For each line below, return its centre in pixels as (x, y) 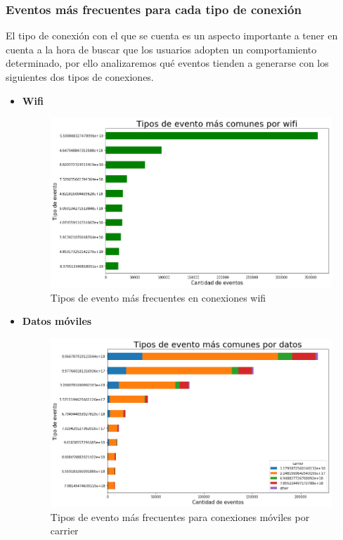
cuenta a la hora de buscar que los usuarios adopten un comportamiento (161, 49)
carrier (64, 531)
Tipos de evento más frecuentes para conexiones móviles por (180, 516)
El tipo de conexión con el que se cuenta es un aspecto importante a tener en (172, 36)
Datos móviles (57, 321)
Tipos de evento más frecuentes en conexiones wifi (158, 297)
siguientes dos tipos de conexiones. (80, 77)
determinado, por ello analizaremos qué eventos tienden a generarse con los (167, 63)
